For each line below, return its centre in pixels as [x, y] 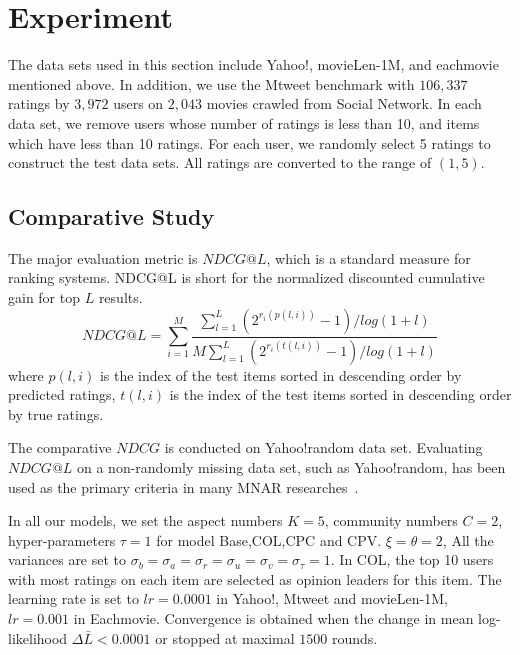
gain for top [44, 297]
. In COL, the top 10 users [412, 559]
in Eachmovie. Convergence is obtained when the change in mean [273, 618]
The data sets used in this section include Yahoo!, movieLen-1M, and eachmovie [253, 64]
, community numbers [391, 520]
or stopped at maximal [225, 637]
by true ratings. [56, 413]
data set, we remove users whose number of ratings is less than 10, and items [244, 122]
